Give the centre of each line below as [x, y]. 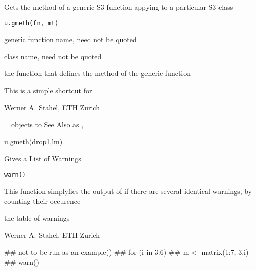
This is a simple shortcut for [48, 90]
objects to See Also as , [47, 124]
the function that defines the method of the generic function [98, 73]
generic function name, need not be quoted [70, 39]
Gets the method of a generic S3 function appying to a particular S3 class [119, 7]
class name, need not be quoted [53, 56]
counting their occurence [42, 201]
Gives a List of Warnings [43, 158]
